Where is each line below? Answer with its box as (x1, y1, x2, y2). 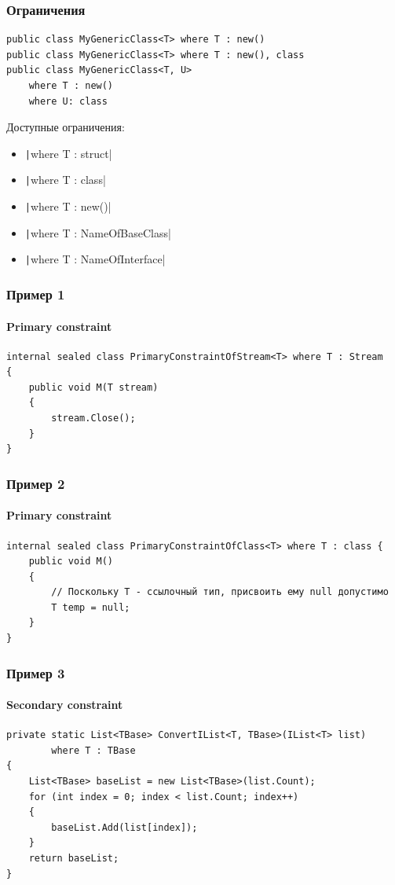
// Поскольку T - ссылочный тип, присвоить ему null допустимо (51, 586, 389, 598)
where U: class (28, 95, 108, 107)
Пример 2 (6, 473, 65, 493)
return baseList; (28, 853, 119, 865)
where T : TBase (51, 744, 136, 756)
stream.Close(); (51, 413, 136, 424)
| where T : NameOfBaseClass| (24, 224, 171, 241)
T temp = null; (51, 601, 130, 613)
